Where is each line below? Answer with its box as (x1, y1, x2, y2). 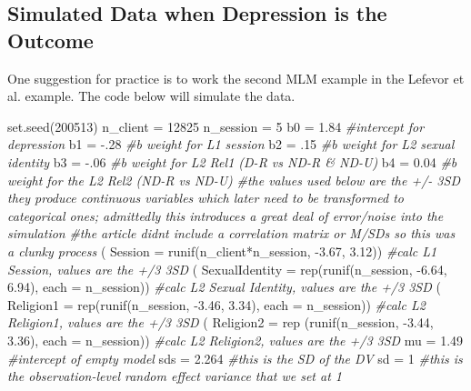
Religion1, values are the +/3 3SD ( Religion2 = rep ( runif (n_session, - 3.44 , (7, 313, 434, 332)
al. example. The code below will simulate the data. (7, 86, 296, 105)
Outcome (7, 25, 94, 54)
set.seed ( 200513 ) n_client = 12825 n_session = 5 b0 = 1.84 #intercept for (7, 116, 425, 135)
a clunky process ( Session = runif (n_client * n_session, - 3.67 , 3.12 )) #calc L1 (7, 241, 437, 260)
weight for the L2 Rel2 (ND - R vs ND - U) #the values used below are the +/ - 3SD (7, 170, 460, 189)
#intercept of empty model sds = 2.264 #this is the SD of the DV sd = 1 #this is (7, 348, 463, 367)
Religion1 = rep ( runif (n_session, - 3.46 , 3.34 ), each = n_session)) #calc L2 (7, 295, 426, 314)
